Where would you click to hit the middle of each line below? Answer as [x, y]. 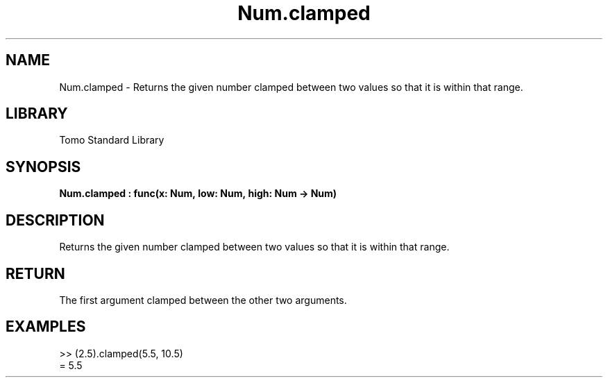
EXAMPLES [46, 327]
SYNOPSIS [43, 167]
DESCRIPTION [55, 220]
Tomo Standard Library [112, 140]
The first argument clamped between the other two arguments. [203, 300]
